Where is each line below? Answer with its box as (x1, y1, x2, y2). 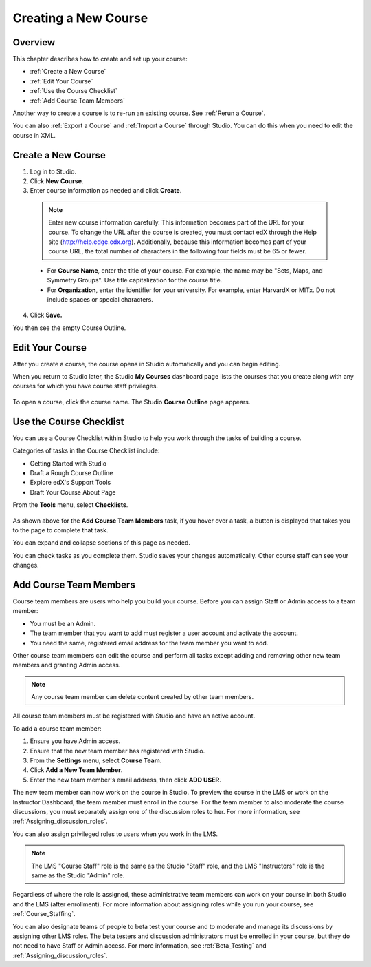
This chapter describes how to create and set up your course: (12, 55, 188, 63)
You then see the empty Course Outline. (12, 324, 126, 332)
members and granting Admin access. (12, 661, 121, 669)
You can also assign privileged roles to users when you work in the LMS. (12, 830, 218, 838)
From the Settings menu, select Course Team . (30, 756, 162, 765)
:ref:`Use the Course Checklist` (30, 87, 118, 95)
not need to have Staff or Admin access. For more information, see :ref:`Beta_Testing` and (12, 942, 267, 950)
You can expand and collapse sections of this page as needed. (12, 539, 190, 547)
